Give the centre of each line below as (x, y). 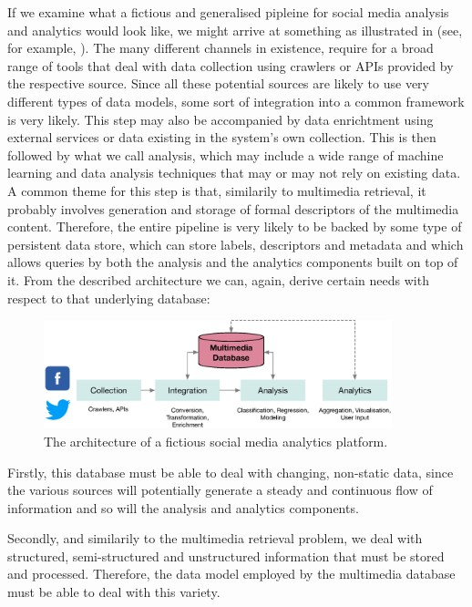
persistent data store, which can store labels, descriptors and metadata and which (236, 244)
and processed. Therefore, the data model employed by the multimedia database (231, 574)
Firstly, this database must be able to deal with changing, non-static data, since (231, 472)
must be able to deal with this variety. (114, 592)
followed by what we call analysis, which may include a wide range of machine (226, 154)
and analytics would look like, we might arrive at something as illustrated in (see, (235, 30)
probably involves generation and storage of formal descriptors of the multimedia (233, 208)
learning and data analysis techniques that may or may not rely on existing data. (234, 173)
